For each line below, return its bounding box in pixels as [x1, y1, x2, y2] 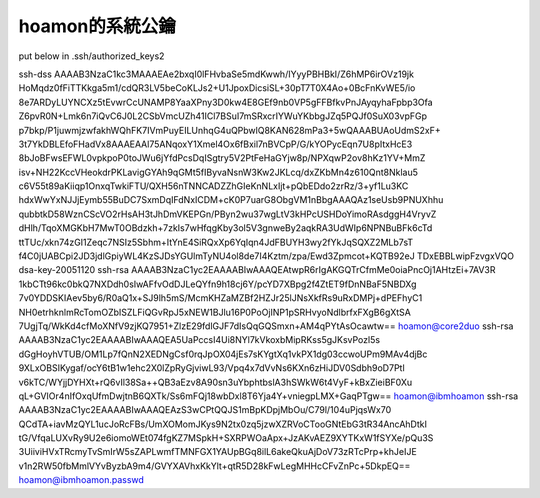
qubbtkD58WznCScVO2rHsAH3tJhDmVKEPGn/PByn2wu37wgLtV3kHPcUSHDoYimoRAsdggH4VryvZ [18, 208, 437, 220]
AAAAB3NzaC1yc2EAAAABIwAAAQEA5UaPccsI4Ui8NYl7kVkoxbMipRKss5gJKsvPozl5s [18, 334, 380, 346]
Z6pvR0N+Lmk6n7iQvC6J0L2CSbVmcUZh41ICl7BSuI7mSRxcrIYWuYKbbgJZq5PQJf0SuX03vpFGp [18, 110, 428, 122]
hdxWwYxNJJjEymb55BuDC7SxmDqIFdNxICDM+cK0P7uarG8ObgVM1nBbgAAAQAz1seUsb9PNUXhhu [18, 194, 444, 206]
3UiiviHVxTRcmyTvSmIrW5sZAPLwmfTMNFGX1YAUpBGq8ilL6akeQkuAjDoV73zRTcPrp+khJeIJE [18, 446, 417, 458]
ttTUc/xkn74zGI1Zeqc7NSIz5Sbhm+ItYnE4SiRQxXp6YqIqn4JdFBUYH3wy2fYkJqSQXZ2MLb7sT [18, 236, 414, 248]
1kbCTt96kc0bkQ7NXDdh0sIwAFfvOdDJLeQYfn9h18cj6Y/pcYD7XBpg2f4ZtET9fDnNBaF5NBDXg [18, 278, 417, 290]
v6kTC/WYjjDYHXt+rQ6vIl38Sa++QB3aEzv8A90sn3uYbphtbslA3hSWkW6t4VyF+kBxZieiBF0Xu [18, 376, 413, 388]
